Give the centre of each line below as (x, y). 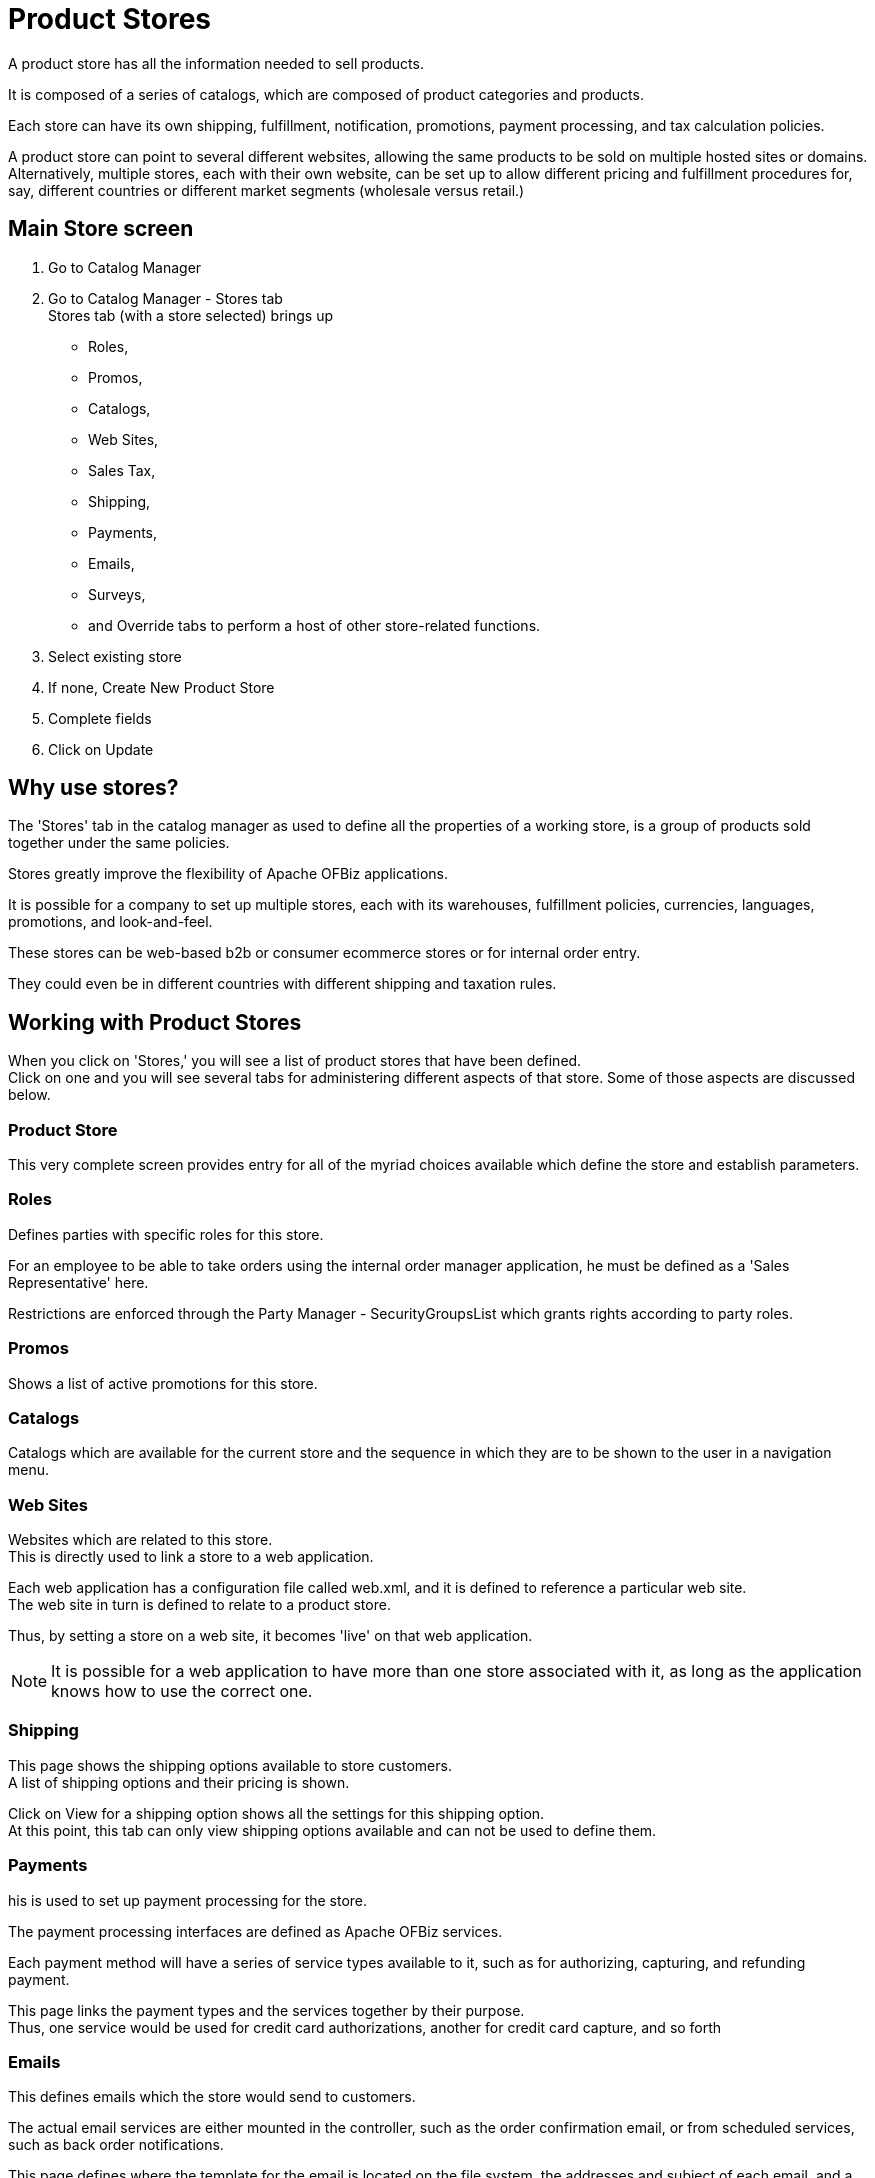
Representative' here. (78, 1282)
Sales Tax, (122, 470)
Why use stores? (93, 788)
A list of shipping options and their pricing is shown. (179, 1782)
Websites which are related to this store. (140, 1540)
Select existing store (115, 656)
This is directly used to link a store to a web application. (191, 1557)
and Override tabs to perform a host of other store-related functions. (314, 625)
